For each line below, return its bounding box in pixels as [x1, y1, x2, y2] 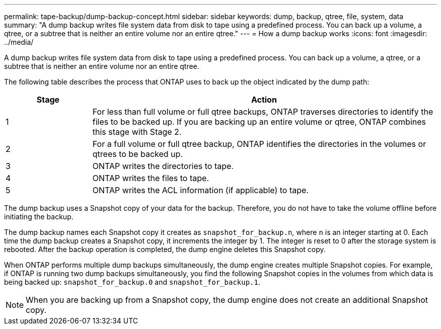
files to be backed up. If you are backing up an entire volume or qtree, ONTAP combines [92, 117, 426, 127]
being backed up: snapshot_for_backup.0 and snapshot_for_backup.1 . [4, 278, 261, 286]
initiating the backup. [4, 212, 73, 221]
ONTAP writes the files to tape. [92, 173, 209, 183]
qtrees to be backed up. [92, 149, 183, 159]
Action [251, 95, 277, 105]
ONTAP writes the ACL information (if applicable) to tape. [92, 185, 309, 195]
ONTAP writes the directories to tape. [92, 161, 234, 171]
